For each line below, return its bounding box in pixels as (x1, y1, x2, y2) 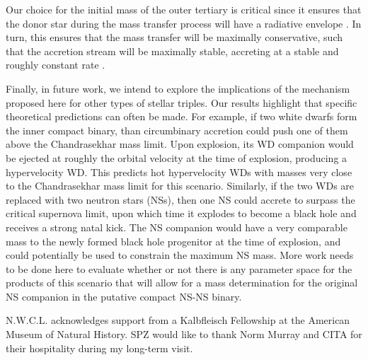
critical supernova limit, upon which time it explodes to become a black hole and (6, 206, 357, 221)
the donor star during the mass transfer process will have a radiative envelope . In (6, 16, 362, 30)
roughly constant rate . (6, 57, 105, 72)
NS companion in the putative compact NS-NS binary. (6, 289, 242, 303)
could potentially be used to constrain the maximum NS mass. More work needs (6, 248, 354, 262)
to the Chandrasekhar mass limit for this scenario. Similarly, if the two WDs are (6, 178, 355, 193)
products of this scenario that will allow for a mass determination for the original (6, 275, 358, 290)
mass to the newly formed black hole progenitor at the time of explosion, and (6, 233, 341, 248)
